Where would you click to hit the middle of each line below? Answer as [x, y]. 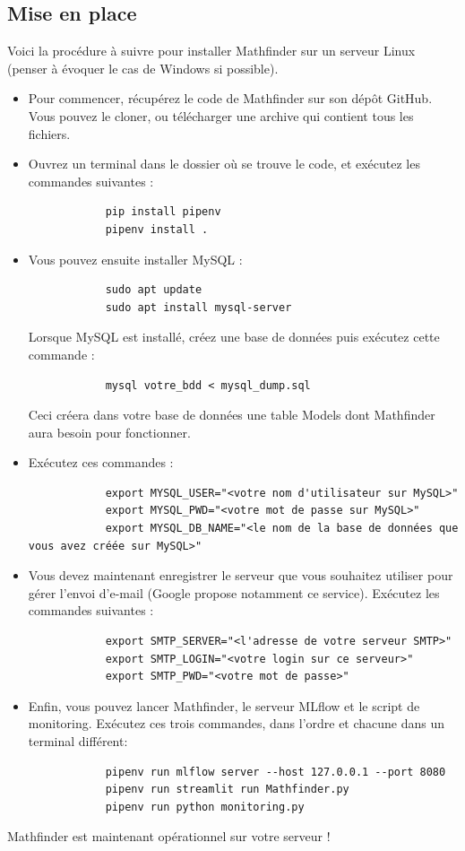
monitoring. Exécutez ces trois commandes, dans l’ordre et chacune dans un [237, 723]
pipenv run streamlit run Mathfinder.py [227, 790]
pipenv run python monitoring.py [205, 807]
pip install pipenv [163, 212]
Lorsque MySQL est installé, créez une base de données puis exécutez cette [234, 337]
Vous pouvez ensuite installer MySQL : [135, 259]
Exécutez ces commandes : [101, 462]
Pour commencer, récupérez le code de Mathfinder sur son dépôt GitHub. [230, 98]
